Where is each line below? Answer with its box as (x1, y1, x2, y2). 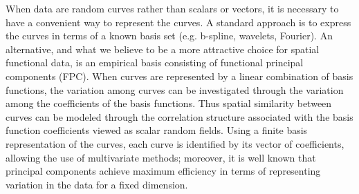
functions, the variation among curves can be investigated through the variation (6, 82, 344, 97)
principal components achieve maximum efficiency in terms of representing (6, 164, 321, 178)
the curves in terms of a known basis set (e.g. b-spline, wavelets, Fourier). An (6, 28, 333, 43)
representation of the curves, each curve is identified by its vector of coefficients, (6, 136, 344, 151)
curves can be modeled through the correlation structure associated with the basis (6, 109, 353, 124)
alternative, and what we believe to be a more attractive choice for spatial (6, 41, 320, 56)
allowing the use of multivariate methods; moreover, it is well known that (6, 150, 316, 164)
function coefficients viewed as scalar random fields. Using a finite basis (6, 123, 308, 137)
